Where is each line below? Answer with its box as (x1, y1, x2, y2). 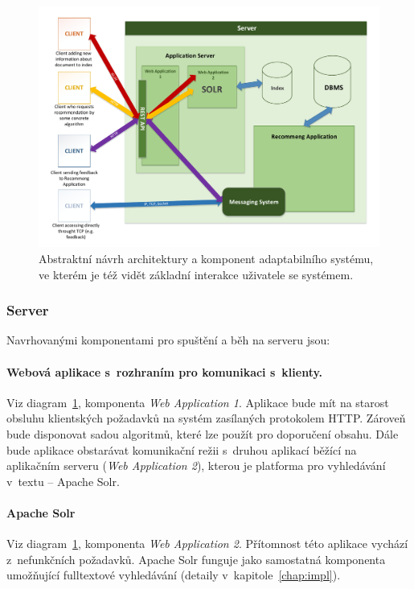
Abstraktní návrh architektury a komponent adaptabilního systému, (39, 249, 374, 266)
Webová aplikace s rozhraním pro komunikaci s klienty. (6, 363, 323, 380)
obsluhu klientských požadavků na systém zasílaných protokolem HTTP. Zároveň (6, 410, 406, 426)
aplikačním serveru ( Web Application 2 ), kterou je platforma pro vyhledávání (6, 457, 386, 474)
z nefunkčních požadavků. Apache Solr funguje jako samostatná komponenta (6, 550, 386, 567)
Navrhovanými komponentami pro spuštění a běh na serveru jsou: (6, 332, 330, 348)
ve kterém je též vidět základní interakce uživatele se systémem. (39, 266, 354, 282)
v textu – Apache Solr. (6, 472, 120, 489)
